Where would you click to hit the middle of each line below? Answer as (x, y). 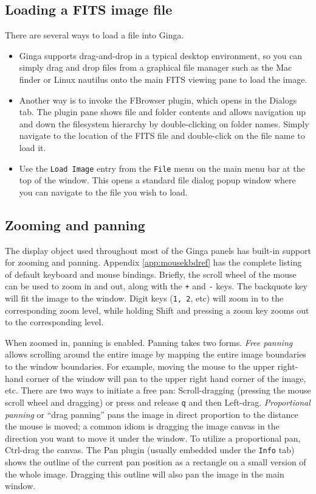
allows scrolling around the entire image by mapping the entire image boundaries (156, 354)
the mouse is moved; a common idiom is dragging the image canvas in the (142, 426)
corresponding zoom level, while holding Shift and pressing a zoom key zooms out (157, 310)
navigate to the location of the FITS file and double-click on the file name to (162, 136)
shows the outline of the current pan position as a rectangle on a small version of (156, 461)
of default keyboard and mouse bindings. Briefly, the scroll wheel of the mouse (151, 274)
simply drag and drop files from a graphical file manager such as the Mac (156, 67)
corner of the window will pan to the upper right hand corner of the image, (166, 378)
